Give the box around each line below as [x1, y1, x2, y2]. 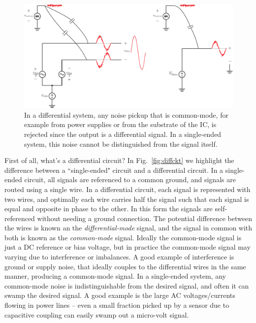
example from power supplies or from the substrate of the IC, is [24, 119, 217, 129]
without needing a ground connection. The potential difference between [37, 213, 252, 223]
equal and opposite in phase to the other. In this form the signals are [4, 203, 213, 214]
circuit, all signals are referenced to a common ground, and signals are [24, 174, 236, 185]
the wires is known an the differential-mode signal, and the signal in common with [4, 223, 253, 233]
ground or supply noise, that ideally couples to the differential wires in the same [4, 261, 246, 271]
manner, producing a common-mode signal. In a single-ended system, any [4, 271, 226, 281]
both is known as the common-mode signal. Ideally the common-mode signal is [4, 232, 242, 242]
